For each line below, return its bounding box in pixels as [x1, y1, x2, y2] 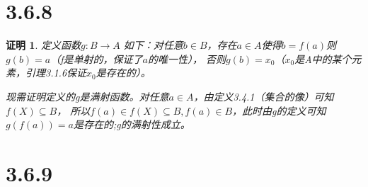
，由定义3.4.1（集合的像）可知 [193, 89, 334, 103]
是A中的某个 [294, 51, 352, 66]
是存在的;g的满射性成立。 [73, 117, 190, 132]
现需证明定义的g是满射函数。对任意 [6, 89, 169, 103]
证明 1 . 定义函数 [6, 38, 81, 52]
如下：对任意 [123, 38, 183, 52]
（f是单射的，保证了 [50, 51, 143, 66]
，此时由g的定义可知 [232, 103, 326, 118]
